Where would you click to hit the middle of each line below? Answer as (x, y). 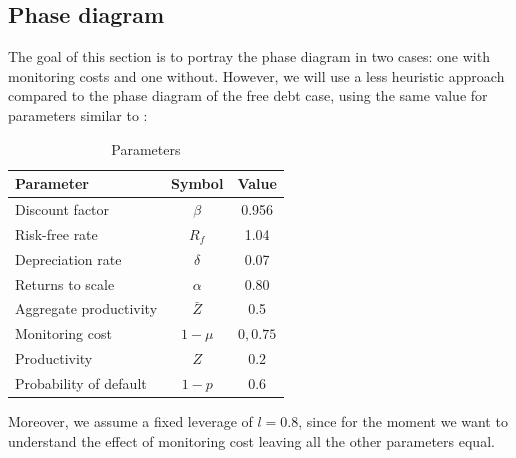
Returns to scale (65, 283)
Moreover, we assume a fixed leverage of (130, 421)
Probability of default (81, 382)
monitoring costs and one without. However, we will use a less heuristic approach (256, 75)
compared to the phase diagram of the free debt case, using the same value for (248, 95)
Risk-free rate (56, 233)
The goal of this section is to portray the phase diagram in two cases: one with (249, 56)
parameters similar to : (78, 114)
